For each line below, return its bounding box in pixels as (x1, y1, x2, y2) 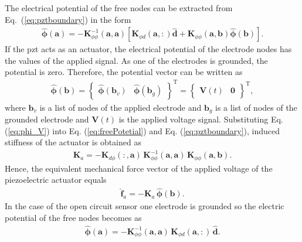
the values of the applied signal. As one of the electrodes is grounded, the (5, 54, 268, 66)
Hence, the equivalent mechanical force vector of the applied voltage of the (5, 162, 273, 174)
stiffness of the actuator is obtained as (5, 136, 141, 148)
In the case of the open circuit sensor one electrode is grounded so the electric (5, 200, 284, 212)
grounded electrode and (5, 113, 89, 125)
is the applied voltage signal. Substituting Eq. (118, 113, 283, 125)
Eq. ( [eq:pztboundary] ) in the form (5, 13, 131, 25)
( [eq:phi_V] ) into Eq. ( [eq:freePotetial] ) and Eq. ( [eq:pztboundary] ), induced (5, 124, 280, 137)
